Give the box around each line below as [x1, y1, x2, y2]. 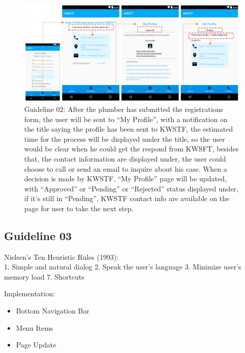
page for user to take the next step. [24, 203, 134, 213]
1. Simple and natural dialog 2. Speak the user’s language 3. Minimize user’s [4, 261, 241, 272]
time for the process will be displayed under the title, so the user [24, 133, 225, 144]
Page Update [16, 339, 56, 350]
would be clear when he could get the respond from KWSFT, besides [24, 143, 239, 154]
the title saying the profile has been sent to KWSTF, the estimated [24, 124, 233, 134]
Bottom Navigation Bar [16, 305, 90, 316]
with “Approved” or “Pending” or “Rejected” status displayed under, [24, 183, 238, 193]
